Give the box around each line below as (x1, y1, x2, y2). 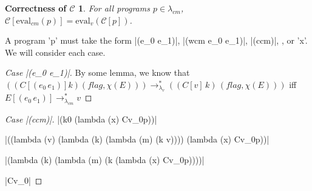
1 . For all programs (78, 2, 150, 14)
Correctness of (5, 2, 67, 14)
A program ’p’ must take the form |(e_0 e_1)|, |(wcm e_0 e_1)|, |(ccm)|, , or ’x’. (5, 34, 308, 47)
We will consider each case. (5, 45, 106, 58)
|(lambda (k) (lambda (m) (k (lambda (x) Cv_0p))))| (5, 153, 205, 166)
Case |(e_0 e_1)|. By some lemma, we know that (5, 66, 190, 79)
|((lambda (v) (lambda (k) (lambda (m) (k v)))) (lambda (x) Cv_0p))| (5, 133, 270, 146)
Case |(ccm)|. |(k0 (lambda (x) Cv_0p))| (5, 112, 157, 125)
